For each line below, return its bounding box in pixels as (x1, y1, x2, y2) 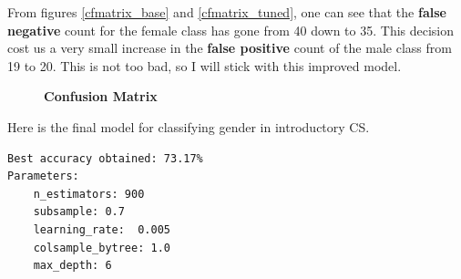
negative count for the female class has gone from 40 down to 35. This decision (7, 20, 455, 39)
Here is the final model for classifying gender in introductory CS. (7, 117, 370, 136)
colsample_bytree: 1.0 (33, 241, 170, 254)
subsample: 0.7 (33, 205, 125, 219)
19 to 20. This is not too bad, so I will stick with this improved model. (7, 56, 402, 75)
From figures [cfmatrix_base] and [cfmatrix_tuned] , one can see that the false (7, 3, 446, 21)
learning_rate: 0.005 (33, 222, 170, 236)
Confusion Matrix (44, 87, 158, 106)
